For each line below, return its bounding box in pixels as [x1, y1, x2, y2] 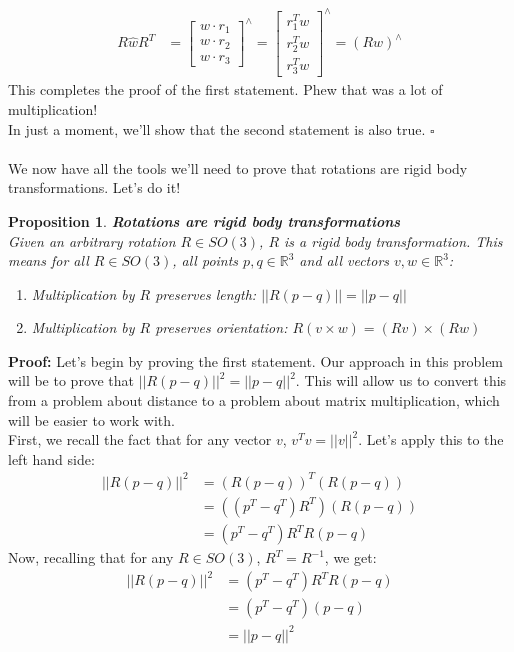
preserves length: [155, 283, 257, 304]
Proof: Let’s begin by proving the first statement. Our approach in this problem [8, 350, 504, 371]
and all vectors [299, 250, 390, 271]
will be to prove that [8, 370, 135, 391]
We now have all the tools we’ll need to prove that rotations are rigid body [8, 157, 468, 178]
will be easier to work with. [8, 409, 175, 430]
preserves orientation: [155, 317, 288, 338]
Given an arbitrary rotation [8, 230, 176, 251]
